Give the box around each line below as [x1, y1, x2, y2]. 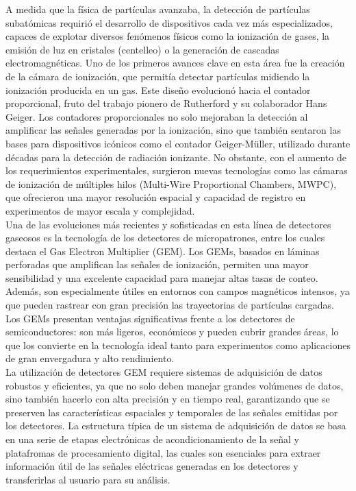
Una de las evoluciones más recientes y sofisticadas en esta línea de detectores [5, 217, 331, 231]
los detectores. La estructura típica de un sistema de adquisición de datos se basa [5, 418, 346, 433]
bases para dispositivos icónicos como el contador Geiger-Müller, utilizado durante [5, 136, 351, 150]
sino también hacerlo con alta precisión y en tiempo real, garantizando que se [5, 392, 330, 406]
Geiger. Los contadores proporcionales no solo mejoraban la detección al [5, 109, 308, 123]
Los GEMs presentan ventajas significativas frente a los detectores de [5, 311, 295, 325]
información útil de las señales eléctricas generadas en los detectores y [5, 459, 298, 473]
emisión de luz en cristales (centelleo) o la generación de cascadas [5, 42, 279, 56]
